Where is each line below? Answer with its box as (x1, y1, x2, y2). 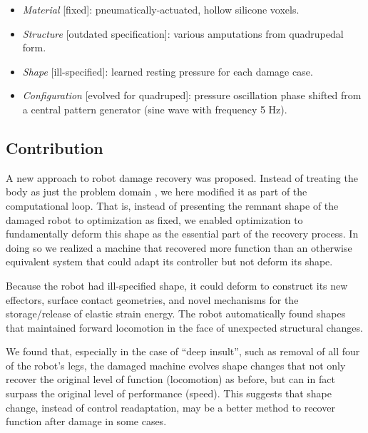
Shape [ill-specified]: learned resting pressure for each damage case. (22, 63, 313, 78)
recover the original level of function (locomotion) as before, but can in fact (6, 372, 335, 387)
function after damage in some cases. (6, 414, 167, 429)
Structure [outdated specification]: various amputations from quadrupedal (22, 26, 344, 41)
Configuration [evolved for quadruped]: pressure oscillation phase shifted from (22, 88, 362, 103)
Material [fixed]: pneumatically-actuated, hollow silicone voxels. (22, 2, 300, 16)
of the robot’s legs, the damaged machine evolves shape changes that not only (6, 357, 346, 372)
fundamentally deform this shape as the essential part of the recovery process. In (6, 226, 359, 241)
